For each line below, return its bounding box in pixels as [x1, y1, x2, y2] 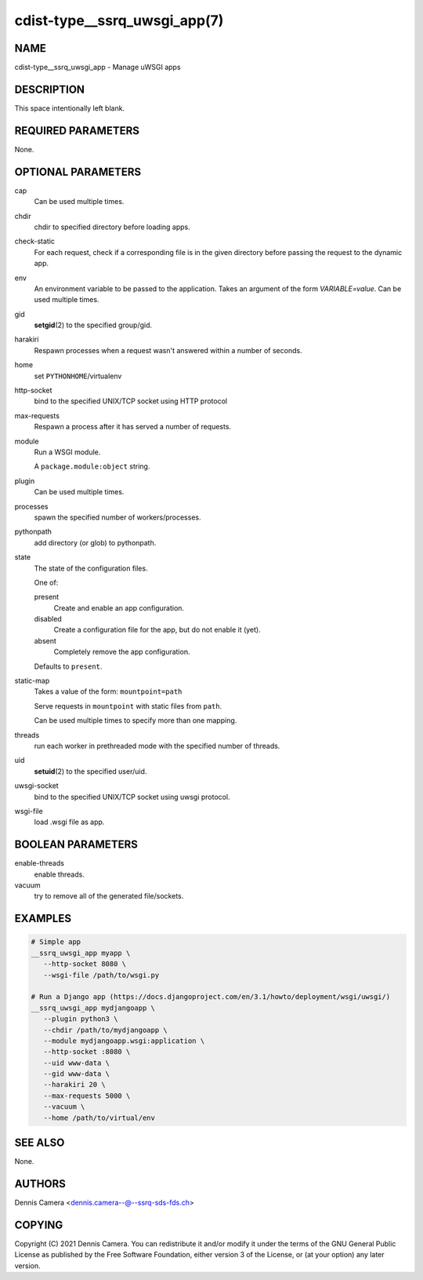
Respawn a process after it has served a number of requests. [34, 422, 231, 432]
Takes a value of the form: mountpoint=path [34, 687, 183, 696]
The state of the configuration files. [34, 563, 148, 573]
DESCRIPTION [14, 82, 85, 96]
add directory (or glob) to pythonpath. [34, 538, 157, 547]
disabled [34, 614, 62, 624]
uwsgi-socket [14, 781, 59, 790]
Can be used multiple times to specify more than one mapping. [34, 716, 237, 725]
